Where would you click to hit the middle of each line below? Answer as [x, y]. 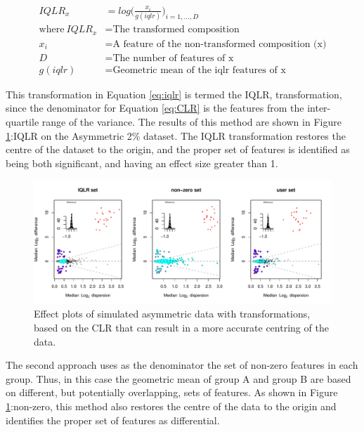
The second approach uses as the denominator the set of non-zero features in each [182, 365]
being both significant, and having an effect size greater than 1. [142, 163]
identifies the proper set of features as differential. [113, 420]
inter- [319, 108]
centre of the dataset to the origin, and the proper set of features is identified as [178, 149]
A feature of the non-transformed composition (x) [220, 44]
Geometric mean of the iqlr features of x [199, 70]
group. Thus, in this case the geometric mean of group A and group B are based [178, 378]
